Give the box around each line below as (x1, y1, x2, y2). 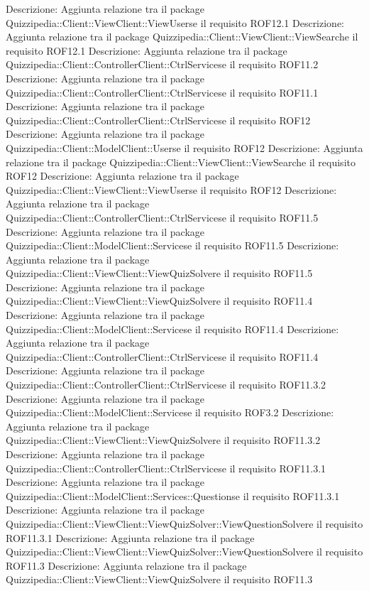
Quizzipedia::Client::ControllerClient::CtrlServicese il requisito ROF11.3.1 (6, 460, 326, 475)
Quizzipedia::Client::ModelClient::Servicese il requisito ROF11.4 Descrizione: (6, 321, 339, 336)
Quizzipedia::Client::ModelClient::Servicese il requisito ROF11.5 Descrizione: (6, 238, 339, 253)
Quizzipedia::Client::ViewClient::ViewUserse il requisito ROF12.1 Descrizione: (6, 15, 345, 30)
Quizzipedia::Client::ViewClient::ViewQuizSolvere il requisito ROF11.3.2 (6, 433, 321, 448)
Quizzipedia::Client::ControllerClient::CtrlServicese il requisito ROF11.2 (6, 57, 319, 72)
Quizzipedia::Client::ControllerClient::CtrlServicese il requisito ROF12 (6, 112, 311, 127)
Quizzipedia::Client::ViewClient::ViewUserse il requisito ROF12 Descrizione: (6, 182, 337, 197)
